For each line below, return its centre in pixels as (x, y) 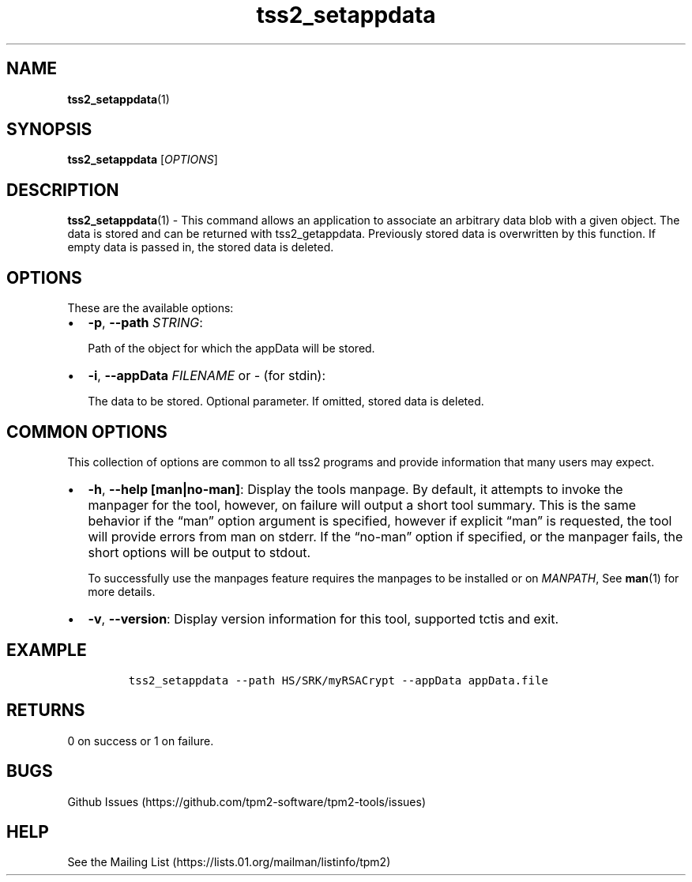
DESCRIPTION (63, 190)
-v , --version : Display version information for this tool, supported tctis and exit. (323, 618)
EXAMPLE (47, 650)
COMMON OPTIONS (87, 432)
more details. (122, 591)
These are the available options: (150, 308)
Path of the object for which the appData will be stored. (231, 349)
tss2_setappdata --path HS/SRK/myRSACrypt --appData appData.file (338, 680)
